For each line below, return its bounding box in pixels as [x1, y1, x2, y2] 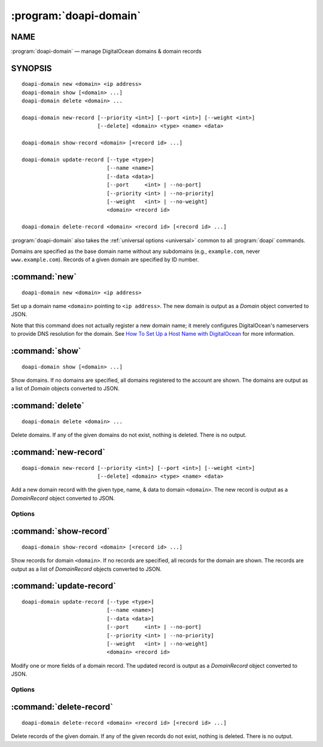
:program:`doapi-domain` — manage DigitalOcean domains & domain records [11, 48, 202, 55]
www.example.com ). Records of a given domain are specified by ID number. [11, 256, 199, 263]
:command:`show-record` [11, 526, 110, 537]
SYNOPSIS [11, 63, 52, 73]
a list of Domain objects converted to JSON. [11, 385, 120, 392]
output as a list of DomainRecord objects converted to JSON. [11, 565, 161, 573]
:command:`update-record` [11, 581, 117, 591]
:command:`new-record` [11, 447, 106, 457]
